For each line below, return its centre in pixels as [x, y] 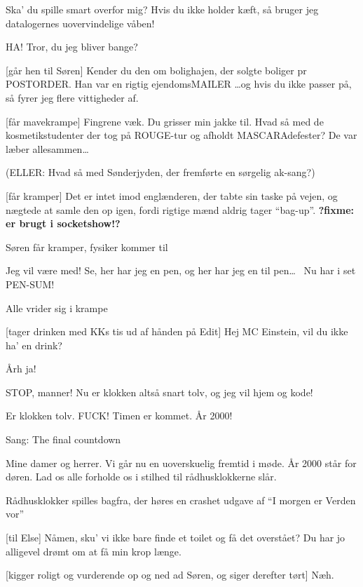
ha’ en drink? [34, 345]
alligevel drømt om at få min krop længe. [94, 551]
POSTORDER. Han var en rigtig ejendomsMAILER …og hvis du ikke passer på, [179, 84]
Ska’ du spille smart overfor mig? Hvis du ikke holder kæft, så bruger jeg [162, 9]
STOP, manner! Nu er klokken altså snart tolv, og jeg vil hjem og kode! [159, 392]
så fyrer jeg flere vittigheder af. [72, 97]
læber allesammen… [47, 148]
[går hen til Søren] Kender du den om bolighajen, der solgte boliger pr [156, 70]
